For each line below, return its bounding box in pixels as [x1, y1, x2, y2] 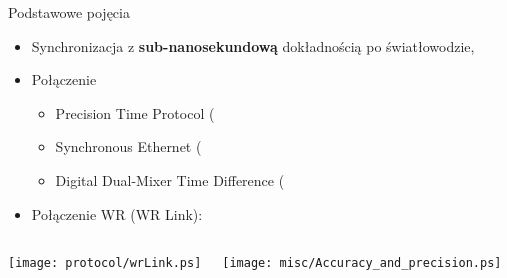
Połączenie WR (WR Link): [31, 203, 203, 224]
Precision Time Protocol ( [55, 102, 215, 123]
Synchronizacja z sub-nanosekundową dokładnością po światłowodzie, [31, 35, 475, 56]
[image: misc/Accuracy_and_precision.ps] [222, 256, 502, 271]
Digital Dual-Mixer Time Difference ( [55, 169, 285, 190]
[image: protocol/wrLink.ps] [8, 256, 202, 271]
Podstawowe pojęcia [8, 2, 130, 22]
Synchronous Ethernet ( [55, 136, 202, 157]
